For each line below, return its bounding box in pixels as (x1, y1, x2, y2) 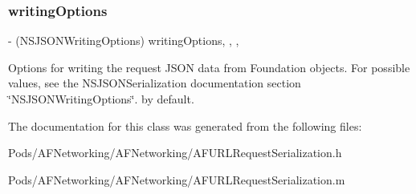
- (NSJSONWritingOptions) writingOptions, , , (8, 32, 239, 49)
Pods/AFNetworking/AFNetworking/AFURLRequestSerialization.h (8, 144, 342, 161)
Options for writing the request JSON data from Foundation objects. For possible (8, 59, 410, 75)
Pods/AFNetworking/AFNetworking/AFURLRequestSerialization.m (8, 171, 345, 188)
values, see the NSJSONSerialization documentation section (8, 75, 301, 91)
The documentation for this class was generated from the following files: (8, 117, 362, 134)
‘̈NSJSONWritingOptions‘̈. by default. (8, 91, 194, 107)
